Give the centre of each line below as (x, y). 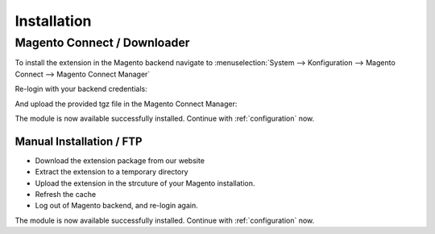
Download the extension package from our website (120, 160)
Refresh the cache (66, 195)
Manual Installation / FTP (79, 141)
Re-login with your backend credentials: (81, 89)
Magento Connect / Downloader (102, 43)
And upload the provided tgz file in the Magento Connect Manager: (126, 104)
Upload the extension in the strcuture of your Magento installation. (145, 183)
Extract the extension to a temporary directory (112, 172)
